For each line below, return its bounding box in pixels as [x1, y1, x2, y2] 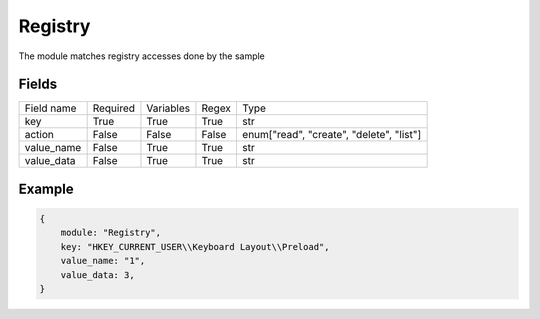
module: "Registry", [60, 227, 162, 239]
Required [92, 101, 135, 115]
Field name [24, 101, 77, 115]
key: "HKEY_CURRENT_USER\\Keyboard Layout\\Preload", [60, 241, 330, 252]
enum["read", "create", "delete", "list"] [241, 128, 422, 142]
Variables [146, 101, 190, 115]
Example [18, 180, 74, 197]
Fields [18, 76, 58, 93]
